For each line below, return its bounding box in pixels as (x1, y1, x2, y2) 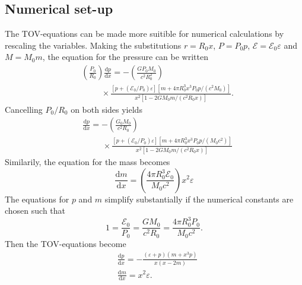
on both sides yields (71, 103, 142, 115)
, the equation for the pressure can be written (42, 50, 208, 63)
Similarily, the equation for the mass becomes (5, 155, 170, 167)
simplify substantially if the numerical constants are (104, 192, 294, 205)
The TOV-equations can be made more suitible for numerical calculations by (5, 27, 284, 40)
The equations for (5, 192, 69, 205)
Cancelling (5, 103, 43, 115)
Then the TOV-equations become (5, 237, 126, 249)
